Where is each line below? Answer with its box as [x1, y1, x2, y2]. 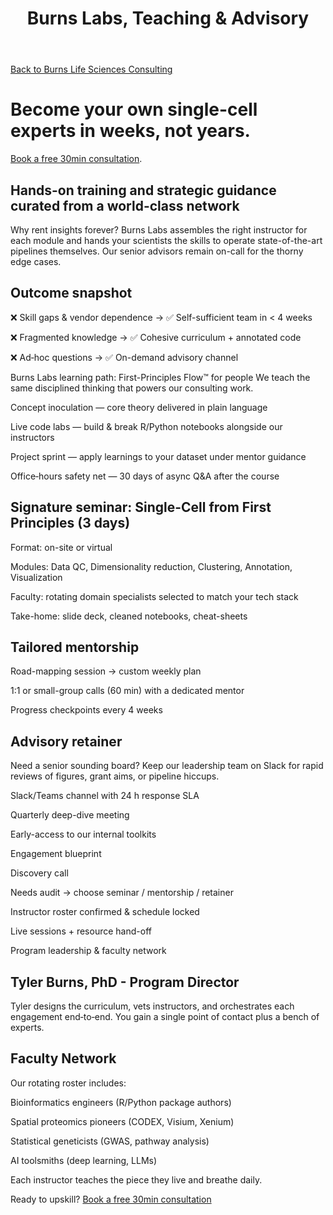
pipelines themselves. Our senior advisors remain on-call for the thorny [10, 245, 304, 257]
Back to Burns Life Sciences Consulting [10, 63, 173, 76]
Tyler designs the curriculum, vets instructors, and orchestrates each [10, 1000, 295, 1012]
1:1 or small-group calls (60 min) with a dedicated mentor [10, 685, 245, 697]
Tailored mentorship [10, 638, 140, 656]
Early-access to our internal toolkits [10, 828, 157, 841]
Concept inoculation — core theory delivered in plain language [10, 401, 268, 413]
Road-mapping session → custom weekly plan [10, 665, 202, 677]
